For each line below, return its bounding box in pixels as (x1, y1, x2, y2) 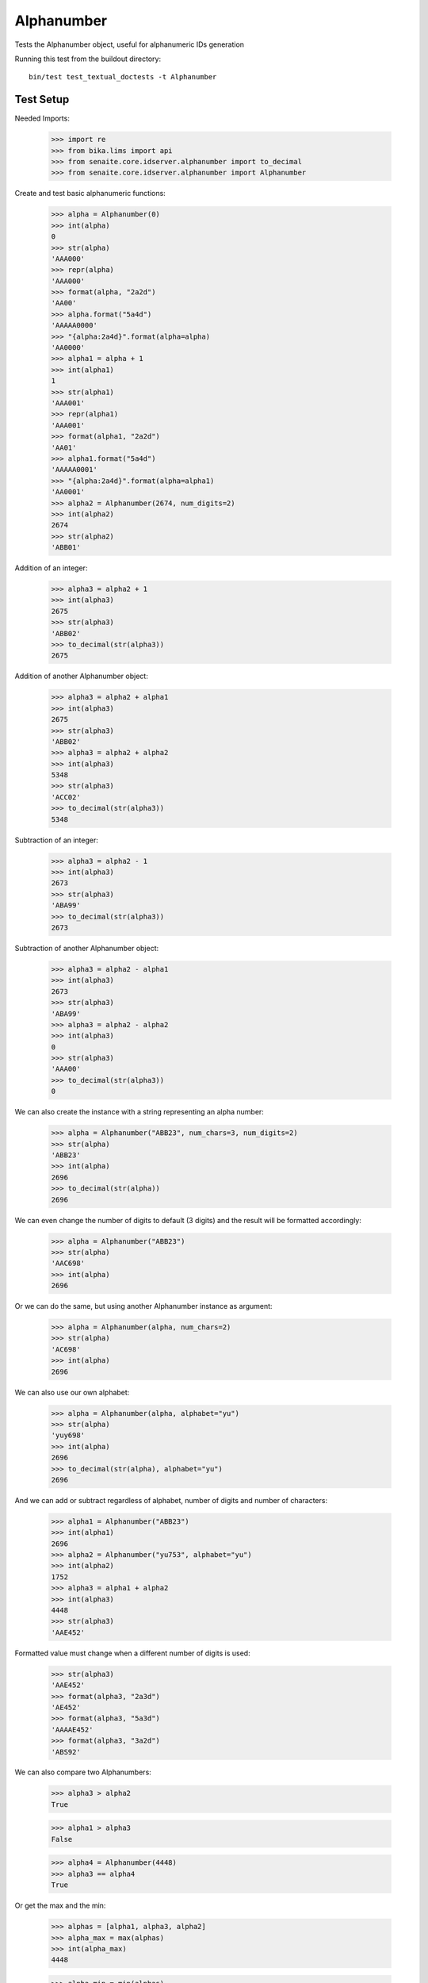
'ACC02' (51, 792, 81, 801)
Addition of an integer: (14, 563, 88, 573)
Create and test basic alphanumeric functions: (14, 189, 166, 198)
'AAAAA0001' (51, 465, 98, 474)
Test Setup (14, 93, 70, 106)
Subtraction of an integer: (14, 835, 99, 845)
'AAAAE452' (51, 1725, 94, 1734)
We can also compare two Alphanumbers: (14, 1767, 152, 1777)
